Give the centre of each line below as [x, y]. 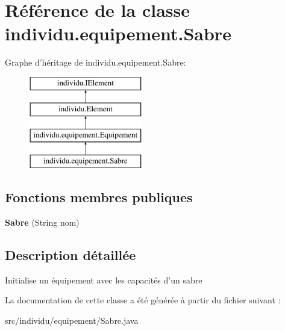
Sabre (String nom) [42, 222]
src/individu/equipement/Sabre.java [72, 320]
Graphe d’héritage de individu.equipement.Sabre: [96, 62]
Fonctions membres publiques [99, 197]
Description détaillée [70, 254]
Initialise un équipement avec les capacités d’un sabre [104, 280]
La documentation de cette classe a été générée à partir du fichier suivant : [143, 300]
